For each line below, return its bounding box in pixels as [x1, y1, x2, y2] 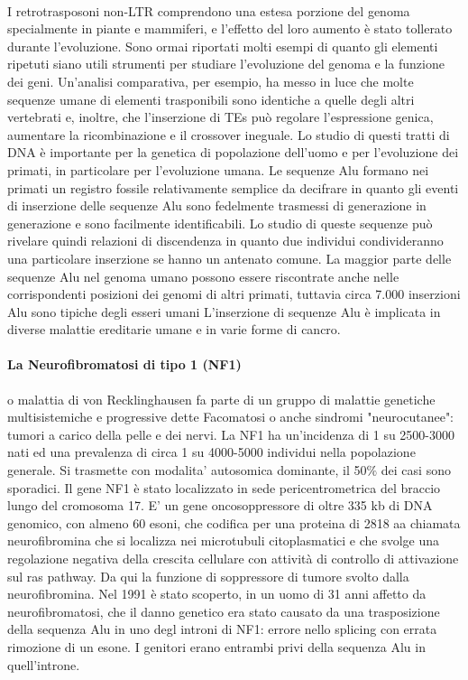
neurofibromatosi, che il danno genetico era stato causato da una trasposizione [7, 601, 440, 620]
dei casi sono [381, 461, 451, 480]
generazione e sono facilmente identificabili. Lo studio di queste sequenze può [7, 213, 433, 232]
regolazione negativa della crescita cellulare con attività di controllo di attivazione [7, 549, 459, 568]
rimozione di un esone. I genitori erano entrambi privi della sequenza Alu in [7, 637, 426, 656]
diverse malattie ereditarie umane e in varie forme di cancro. [7, 320, 341, 339]
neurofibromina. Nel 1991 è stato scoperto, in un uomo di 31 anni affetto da [7, 584, 427, 603]
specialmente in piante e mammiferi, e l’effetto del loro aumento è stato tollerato [7, 19, 453, 38]
